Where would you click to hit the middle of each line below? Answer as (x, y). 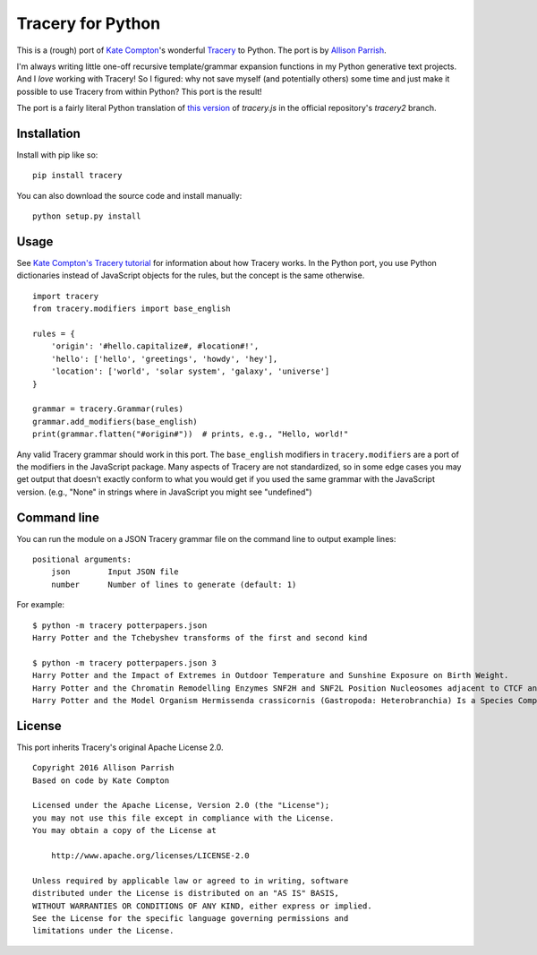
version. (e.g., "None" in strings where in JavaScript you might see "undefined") (164, 492)
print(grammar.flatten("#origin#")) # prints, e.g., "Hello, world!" (191, 434)
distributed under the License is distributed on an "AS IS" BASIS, (186, 893)
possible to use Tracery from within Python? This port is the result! (140, 91)
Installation (48, 133)
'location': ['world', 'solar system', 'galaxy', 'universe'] (190, 371)
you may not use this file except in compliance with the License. (183, 818)
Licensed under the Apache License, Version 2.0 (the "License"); (181, 805)
